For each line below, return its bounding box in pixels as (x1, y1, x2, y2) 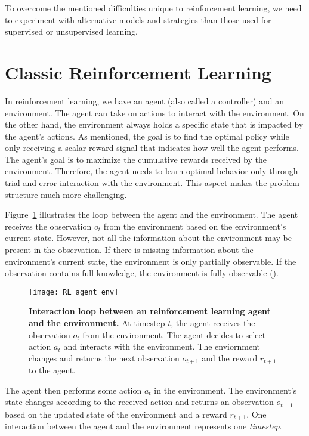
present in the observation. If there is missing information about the (5, 243, 254, 256)
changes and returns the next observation (29, 351, 180, 364)
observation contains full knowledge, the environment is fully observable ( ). (5, 267, 279, 279)
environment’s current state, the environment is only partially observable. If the (5, 255, 296, 267)
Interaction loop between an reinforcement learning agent (29, 305, 271, 317)
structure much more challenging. (5, 188, 127, 200)
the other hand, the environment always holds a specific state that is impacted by (5, 118, 304, 131)
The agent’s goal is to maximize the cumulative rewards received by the (5, 153, 267, 165)
